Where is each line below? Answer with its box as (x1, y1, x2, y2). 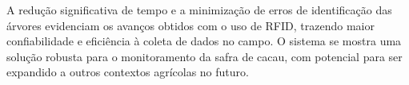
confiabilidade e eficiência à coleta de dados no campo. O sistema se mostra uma (6, 33, 402, 49)
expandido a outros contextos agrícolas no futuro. (6, 64, 249, 80)
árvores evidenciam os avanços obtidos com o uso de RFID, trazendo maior (6, 17, 375, 33)
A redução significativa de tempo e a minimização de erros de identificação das (6, 2, 392, 17)
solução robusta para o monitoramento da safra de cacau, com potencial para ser (6, 48, 403, 64)
